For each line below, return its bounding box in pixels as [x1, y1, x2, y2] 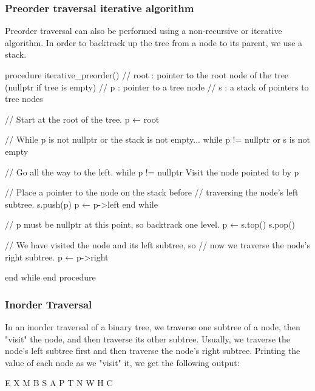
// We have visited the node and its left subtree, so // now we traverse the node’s [5, 238, 310, 251]
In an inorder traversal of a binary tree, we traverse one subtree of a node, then [5, 320, 300, 333]
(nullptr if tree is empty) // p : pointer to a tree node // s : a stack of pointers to [5, 80, 309, 93]
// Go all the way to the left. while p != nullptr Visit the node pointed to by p [5, 165, 299, 178]
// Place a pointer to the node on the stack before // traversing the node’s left [5, 186, 299, 199]
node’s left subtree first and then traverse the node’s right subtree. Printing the [5, 344, 300, 357]
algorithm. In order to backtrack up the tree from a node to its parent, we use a [5, 36, 303, 49]
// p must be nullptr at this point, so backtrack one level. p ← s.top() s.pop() [5, 218, 296, 231]
